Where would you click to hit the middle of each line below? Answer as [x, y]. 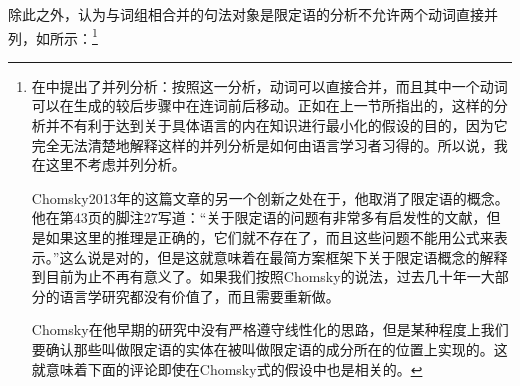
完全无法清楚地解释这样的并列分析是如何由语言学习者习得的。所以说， [262, 144]
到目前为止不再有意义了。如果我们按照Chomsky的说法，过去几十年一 [256, 276]
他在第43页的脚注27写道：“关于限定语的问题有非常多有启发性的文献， [259, 217]
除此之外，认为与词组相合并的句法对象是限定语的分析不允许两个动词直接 [246, 14]
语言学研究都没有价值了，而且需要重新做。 [199, 295]
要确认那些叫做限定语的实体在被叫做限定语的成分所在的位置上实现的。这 [269, 348]
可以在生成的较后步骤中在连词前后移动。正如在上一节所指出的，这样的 [262, 105]
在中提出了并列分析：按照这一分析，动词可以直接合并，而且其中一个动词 [269, 85]
